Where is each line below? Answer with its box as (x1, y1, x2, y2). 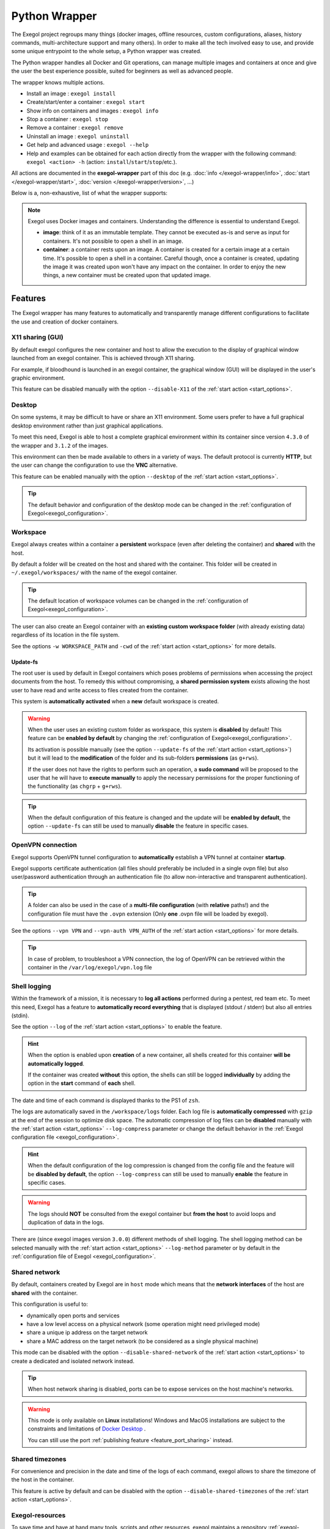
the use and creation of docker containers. (11, 318, 119, 325)
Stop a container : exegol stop (26, 116, 109, 123)
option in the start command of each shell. (28, 1079, 136, 1087)
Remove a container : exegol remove (26, 124, 123, 131)
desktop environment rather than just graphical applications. (11, 422, 163, 429)
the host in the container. (11, 1476, 75, 1483)
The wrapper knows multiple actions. (11, 78, 105, 86)
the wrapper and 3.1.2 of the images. (11, 442, 108, 449)
